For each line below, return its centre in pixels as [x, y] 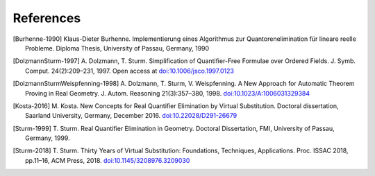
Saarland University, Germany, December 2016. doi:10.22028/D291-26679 [131, 116]
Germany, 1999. [48, 138]
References [47, 18]
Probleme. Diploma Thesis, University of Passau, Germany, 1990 [117, 48]
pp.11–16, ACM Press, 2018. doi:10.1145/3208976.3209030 [108, 160]
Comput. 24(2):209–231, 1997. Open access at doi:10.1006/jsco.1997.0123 [130, 71]
